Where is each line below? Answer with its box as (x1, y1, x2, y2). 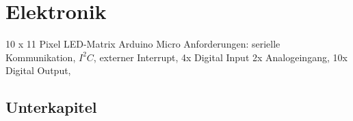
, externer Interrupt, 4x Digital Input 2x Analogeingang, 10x (93, 50, 348, 64)
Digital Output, (5, 63, 71, 77)
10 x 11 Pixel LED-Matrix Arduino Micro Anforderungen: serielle (5, 37, 280, 51)
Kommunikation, (5, 50, 76, 64)
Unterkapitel (5, 97, 97, 118)
